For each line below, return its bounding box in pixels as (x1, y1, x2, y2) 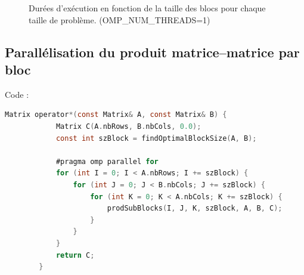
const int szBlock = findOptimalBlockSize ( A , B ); (55, 134, 257, 143)
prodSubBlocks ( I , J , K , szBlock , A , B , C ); (107, 204, 283, 213)
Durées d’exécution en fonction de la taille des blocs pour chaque (29, 2, 266, 14)
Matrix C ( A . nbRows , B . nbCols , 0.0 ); (55, 122, 201, 131)
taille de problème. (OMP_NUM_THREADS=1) (29, 13, 210, 26)
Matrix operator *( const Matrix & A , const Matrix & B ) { (5, 110, 227, 119)
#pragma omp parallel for (55, 157, 159, 166)
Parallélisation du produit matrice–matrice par (5, 42, 300, 61)
